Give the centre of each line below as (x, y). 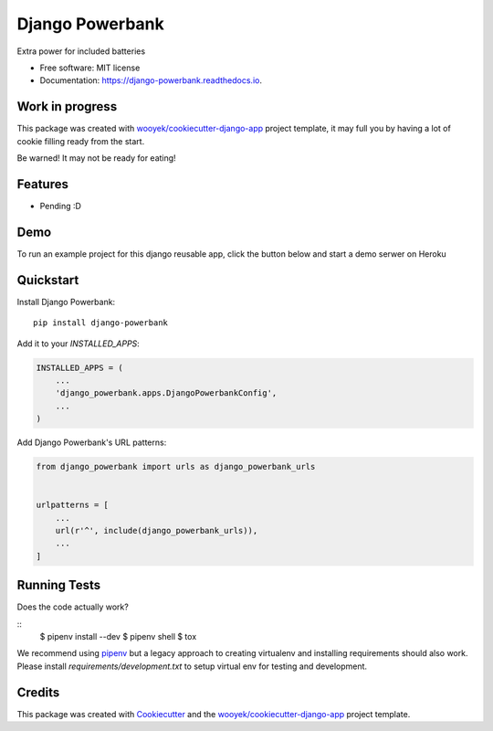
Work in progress (67, 106)
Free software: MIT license (90, 68)
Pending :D (61, 206)
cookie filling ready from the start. (81, 141)
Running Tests (58, 585)
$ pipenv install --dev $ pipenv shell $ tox (118, 637)
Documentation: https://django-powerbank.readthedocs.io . (151, 80)
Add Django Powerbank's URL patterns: (92, 442)
